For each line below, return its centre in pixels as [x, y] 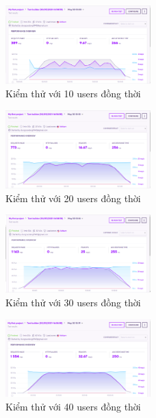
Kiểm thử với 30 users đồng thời [73, 303]
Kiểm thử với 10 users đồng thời [73, 94]
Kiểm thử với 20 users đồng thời [73, 198]
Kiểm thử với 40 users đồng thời [73, 407]
